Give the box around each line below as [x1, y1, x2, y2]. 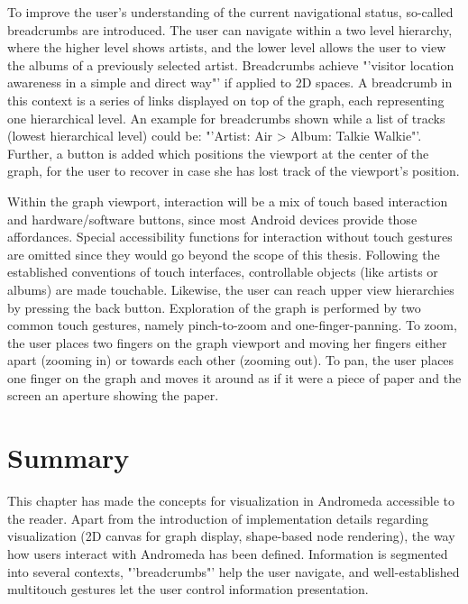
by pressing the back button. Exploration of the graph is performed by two [7, 297, 421, 316]
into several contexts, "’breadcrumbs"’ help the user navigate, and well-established [7, 562, 460, 581]
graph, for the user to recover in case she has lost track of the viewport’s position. [7, 161, 460, 180]
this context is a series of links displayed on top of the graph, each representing [7, 90, 445, 109]
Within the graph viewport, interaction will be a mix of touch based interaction [7, 191, 448, 210]
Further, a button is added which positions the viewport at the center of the [7, 143, 429, 162]
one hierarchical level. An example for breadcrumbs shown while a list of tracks [7, 108, 445, 127]
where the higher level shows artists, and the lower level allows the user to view [7, 38, 446, 57]
